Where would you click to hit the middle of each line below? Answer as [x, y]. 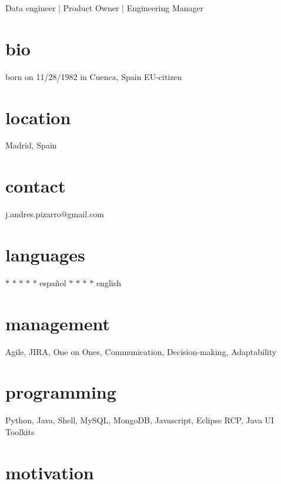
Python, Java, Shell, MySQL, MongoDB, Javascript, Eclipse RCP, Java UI [140, 420]
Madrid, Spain [31, 145]
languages [45, 254]
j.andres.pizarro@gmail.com [55, 214]
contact [36, 186]
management [58, 323]
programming [61, 392]
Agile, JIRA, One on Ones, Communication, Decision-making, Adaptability [141, 351]
